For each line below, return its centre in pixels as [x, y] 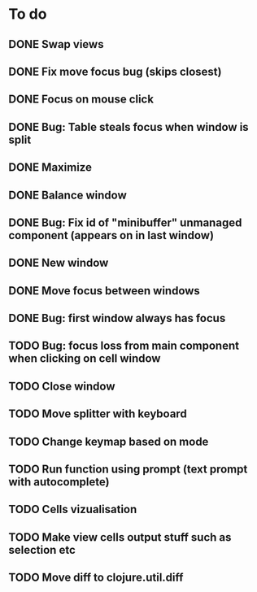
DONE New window [59, 263]
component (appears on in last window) [111, 235]
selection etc [42, 550]
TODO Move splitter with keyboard [98, 414]
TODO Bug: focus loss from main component [124, 346]
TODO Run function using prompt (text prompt [128, 470]
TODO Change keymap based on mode [109, 441]
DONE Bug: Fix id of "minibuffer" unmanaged [125, 222]
